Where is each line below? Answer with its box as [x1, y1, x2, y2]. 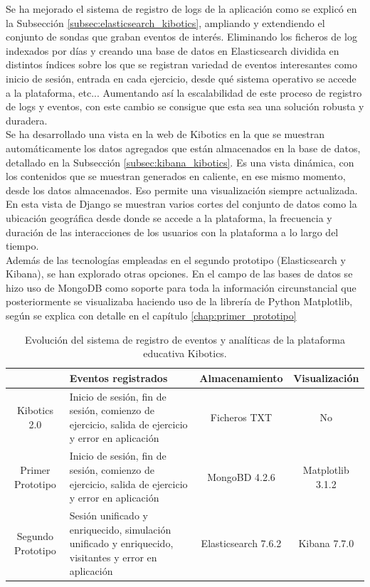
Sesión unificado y [69, 507, 148, 522]
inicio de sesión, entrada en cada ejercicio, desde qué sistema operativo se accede [6, 70, 356, 85]
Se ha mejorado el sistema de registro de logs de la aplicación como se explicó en [6, 1, 357, 16]
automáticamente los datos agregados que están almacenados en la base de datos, [6, 140, 361, 155]
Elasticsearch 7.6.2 [201, 536, 282, 551]
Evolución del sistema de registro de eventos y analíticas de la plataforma [25, 332, 345, 347]
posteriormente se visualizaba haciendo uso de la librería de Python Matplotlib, [6, 294, 353, 309]
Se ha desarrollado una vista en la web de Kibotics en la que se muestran [6, 127, 325, 142]
